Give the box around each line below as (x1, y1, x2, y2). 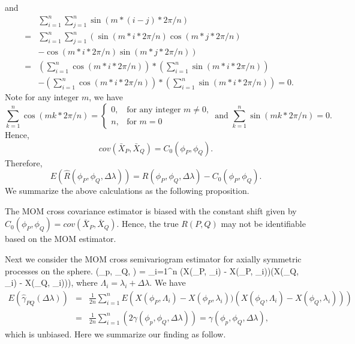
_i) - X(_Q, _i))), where (5, 276, 98, 289)
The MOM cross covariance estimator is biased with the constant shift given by (5, 204, 297, 217)
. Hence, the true (116, 217, 179, 230)
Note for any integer (5, 91, 79, 103)
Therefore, (5, 156, 43, 169)
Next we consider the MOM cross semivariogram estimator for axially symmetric (5, 252, 302, 265)
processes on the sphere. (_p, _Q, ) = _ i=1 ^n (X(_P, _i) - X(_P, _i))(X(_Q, (5, 264, 299, 277)
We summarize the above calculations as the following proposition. (5, 184, 249, 197)
